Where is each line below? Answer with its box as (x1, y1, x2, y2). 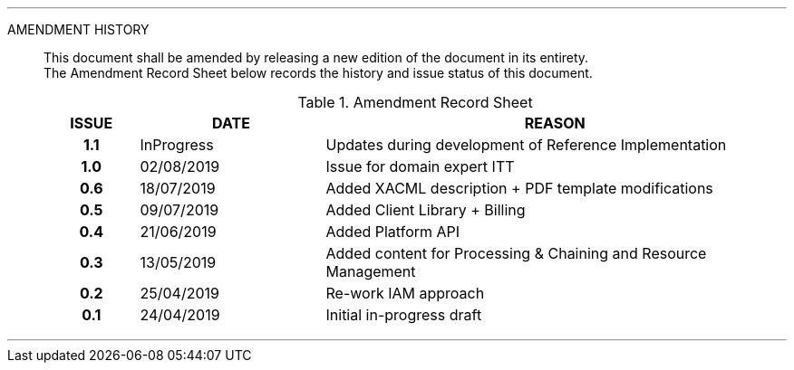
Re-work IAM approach (325, 284, 485, 302)
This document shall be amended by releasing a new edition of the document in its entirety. (44, 50, 589, 65)
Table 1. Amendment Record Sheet (297, 93, 533, 111)
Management (325, 262, 416, 280)
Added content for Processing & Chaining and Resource (325, 244, 707, 262)
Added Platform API (325, 223, 460, 241)
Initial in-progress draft (325, 306, 482, 324)
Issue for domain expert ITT (325, 157, 515, 176)
